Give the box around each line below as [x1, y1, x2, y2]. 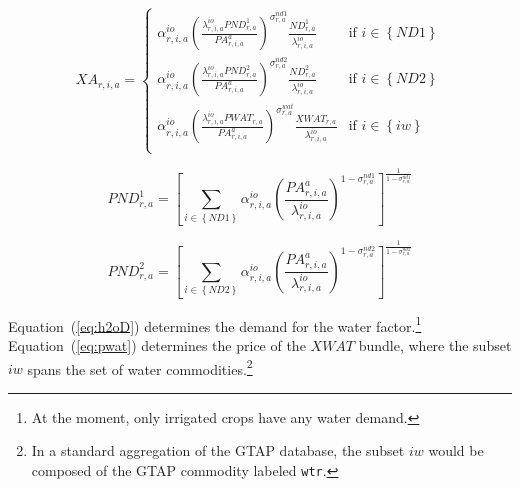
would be [428, 440, 484, 461]
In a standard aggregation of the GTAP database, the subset [31, 440, 405, 461]
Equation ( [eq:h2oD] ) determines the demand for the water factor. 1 [8, 312, 422, 336]
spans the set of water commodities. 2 [27, 355, 253, 379]
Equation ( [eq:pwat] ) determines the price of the [8, 334, 306, 355]
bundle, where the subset [358, 334, 512, 355]
